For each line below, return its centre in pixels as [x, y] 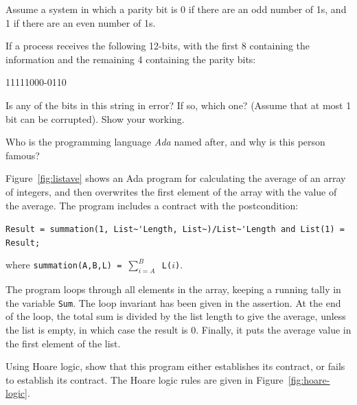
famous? [23, 155]
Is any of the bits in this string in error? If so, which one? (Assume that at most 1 [178, 105]
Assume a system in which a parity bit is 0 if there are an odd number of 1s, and [176, 9]
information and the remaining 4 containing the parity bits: [131, 59]
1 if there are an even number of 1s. [81, 22]
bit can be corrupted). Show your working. [95, 118]
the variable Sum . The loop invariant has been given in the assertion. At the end [173, 302]
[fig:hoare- [309, 379]
